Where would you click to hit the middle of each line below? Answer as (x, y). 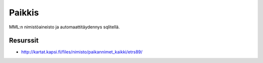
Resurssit (24, 41)
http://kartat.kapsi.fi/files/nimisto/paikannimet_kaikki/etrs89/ (82, 52)
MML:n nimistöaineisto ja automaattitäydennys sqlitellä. (65, 27)
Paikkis (24, 13)
